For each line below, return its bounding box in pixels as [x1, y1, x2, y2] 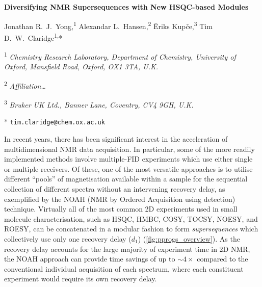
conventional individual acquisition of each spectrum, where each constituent [4, 263, 244, 274]
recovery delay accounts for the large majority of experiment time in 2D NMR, [4, 243, 250, 254]
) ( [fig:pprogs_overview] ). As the [138, 233, 240, 244]
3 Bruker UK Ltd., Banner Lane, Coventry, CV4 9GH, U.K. [4, 98, 194, 110]
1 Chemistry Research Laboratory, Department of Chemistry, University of [4, 50, 236, 62]
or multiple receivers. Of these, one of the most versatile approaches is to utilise [4, 163, 253, 174]
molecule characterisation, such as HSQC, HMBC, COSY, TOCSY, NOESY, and [4, 213, 258, 224]
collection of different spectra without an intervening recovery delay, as [4, 184, 225, 194]
